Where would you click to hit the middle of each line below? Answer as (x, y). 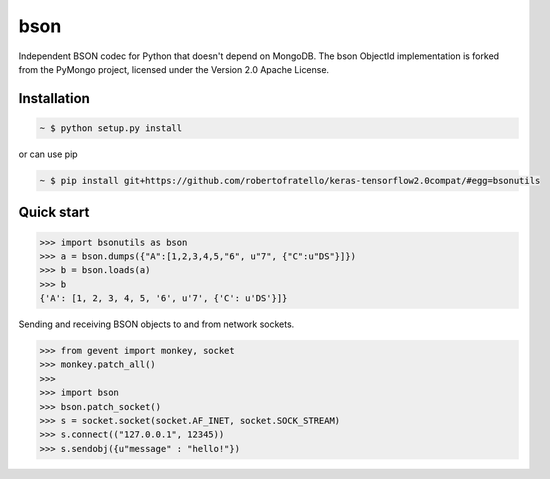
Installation (54, 98)
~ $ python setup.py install (111, 128)
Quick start (54, 212)
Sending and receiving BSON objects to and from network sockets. (156, 324)
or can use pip (48, 154)
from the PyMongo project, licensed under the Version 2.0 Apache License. (174, 69)
